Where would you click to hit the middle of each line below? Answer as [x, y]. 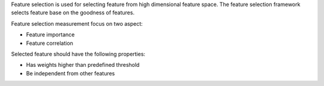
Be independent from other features [70, 73]
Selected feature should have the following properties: [78, 54]
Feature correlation [49, 43]
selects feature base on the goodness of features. [73, 13]
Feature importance [50, 35]
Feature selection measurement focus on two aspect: [77, 23]
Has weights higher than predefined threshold [83, 65]
